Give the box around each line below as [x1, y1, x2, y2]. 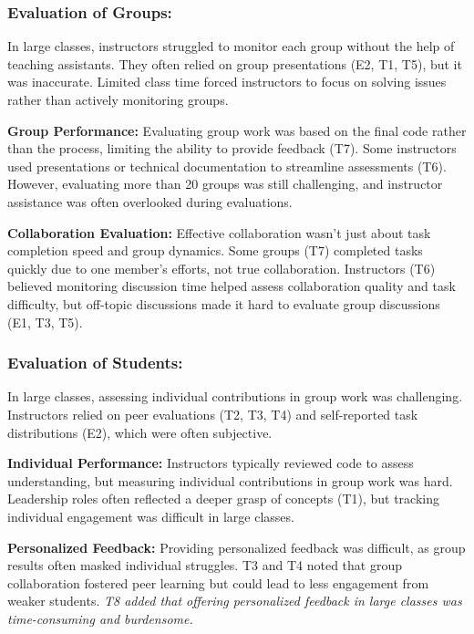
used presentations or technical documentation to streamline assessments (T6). [7, 156, 447, 175]
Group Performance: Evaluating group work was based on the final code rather [7, 120, 467, 140]
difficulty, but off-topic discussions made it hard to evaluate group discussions [7, 294, 440, 313]
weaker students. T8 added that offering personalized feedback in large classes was [7, 591, 462, 610]
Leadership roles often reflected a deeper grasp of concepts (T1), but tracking [7, 489, 439, 508]
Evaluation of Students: [7, 351, 183, 374]
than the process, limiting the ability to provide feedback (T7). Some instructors [7, 139, 457, 158]
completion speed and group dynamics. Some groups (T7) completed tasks [7, 241, 423, 260]
